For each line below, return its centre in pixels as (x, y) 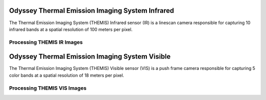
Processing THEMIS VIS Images (48, 88)
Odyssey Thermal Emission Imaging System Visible (90, 57)
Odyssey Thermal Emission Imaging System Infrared (92, 11)
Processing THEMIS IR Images (46, 42)
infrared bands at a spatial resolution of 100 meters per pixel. (71, 29)
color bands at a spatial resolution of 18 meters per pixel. (66, 75)
